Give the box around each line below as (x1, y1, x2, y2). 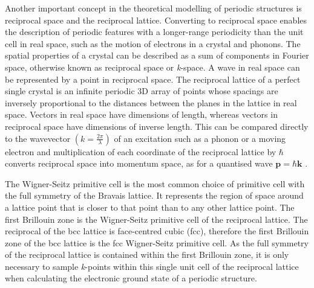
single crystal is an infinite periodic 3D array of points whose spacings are (5, 85, 278, 97)
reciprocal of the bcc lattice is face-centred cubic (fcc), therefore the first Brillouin (5, 225, 309, 237)
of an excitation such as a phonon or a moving (114, 132, 286, 144)
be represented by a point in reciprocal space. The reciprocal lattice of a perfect (5, 72, 301, 85)
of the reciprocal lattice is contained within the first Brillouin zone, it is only (5, 248, 289, 261)
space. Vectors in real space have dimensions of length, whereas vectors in (5, 108, 278, 121)
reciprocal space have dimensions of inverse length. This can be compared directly (5, 120, 309, 132)
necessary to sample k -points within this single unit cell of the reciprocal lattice (5, 260, 299, 272)
